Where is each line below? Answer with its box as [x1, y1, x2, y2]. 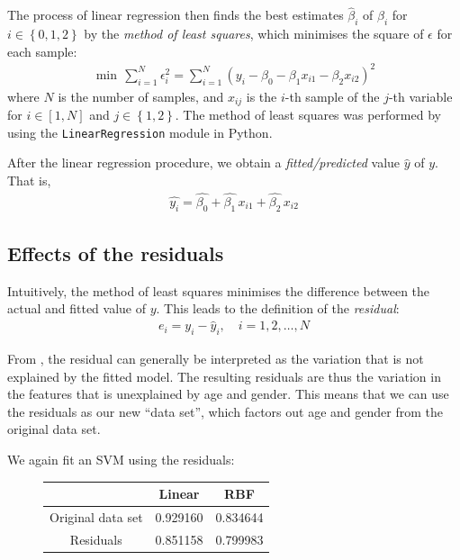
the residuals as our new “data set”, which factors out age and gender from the [7, 402, 443, 420]
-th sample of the [284, 86, 380, 105]
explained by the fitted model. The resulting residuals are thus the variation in [7, 366, 441, 385]
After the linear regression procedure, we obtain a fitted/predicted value [7, 153, 401, 172]
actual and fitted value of [7, 299, 147, 318]
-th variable [388, 86, 453, 105]
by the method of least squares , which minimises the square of [84, 24, 424, 43]
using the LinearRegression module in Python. [7, 122, 273, 141]
